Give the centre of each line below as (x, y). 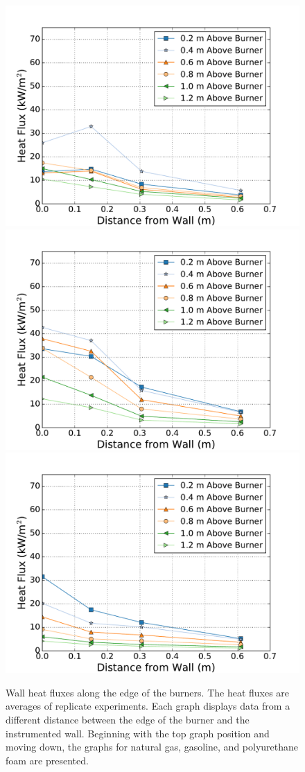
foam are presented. (47, 760)
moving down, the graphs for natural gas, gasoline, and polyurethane (152, 747)
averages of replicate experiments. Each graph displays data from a (148, 706)
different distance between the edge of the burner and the (128, 719)
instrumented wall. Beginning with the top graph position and (138, 733)
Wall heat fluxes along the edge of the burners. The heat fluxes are (148, 692)
